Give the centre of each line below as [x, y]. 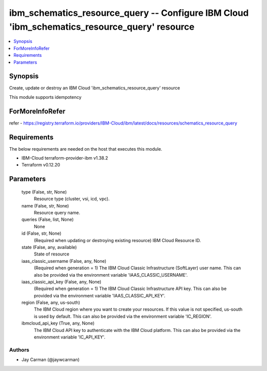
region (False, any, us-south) [51, 303]
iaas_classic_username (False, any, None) [64, 261]
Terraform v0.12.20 [41, 165]
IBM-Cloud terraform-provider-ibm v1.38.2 [65, 158]
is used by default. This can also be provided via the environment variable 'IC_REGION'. [123, 316]
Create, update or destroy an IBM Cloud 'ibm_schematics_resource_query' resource [95, 88]
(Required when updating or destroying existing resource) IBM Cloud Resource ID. [117, 240]
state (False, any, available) [49, 247]
